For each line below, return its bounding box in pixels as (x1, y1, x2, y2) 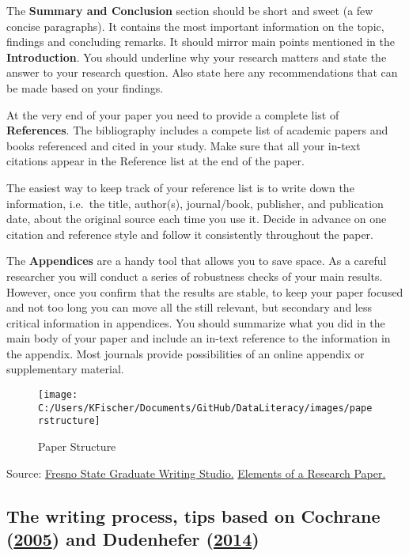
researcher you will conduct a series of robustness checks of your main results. (6, 267, 383, 284)
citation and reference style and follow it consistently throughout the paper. (6, 225, 373, 242)
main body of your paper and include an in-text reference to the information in (6, 330, 391, 346)
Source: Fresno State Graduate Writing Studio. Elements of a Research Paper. (6, 464, 386, 481)
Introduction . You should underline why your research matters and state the (6, 48, 387, 65)
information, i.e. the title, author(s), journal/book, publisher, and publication (6, 195, 384, 211)
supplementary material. (6, 361, 124, 377)
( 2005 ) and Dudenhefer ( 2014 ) (6, 527, 259, 550)
